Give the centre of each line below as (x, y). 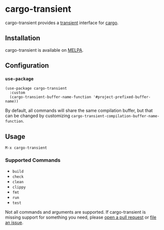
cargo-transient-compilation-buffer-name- (115, 116)
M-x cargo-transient (26, 148)
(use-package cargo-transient (36, 89)
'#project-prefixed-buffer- (122, 97)
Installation (23, 38)
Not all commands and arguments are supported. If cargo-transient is (76, 212)
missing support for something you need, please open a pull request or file (81, 217)
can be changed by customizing (38, 116)
